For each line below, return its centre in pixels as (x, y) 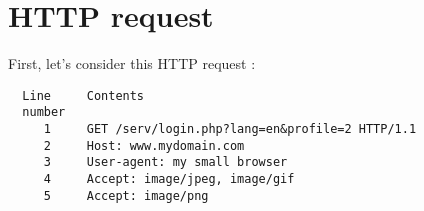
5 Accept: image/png (126, 195)
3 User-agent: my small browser (165, 162)
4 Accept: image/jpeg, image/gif (169, 179)
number (44, 112)
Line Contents (83, 95)
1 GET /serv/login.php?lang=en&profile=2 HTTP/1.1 (230, 129)
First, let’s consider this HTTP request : (132, 63)
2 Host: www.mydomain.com (144, 145)
